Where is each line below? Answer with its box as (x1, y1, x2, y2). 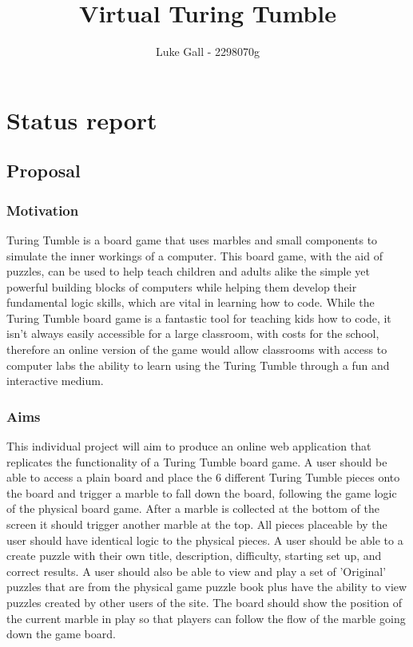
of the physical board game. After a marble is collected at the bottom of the (6, 500, 379, 517)
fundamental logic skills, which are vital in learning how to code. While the (6, 294, 375, 311)
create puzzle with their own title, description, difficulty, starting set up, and (6, 547, 382, 564)
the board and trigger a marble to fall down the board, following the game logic (6, 484, 397, 501)
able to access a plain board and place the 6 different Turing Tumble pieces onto (6, 469, 400, 486)
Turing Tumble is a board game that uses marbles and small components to (6, 231, 378, 248)
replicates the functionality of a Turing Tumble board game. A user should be (6, 453, 387, 470)
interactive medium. (6, 372, 104, 389)
